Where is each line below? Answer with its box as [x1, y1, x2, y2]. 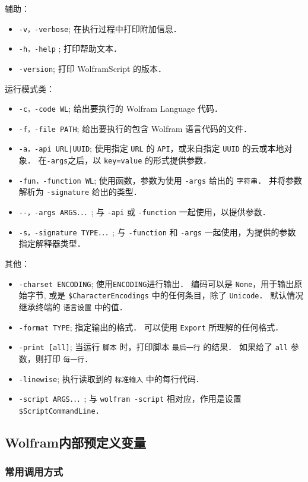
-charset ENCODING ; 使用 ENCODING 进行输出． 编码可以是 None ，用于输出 [18, 277, 294, 289]
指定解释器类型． [18, 237, 85, 250]
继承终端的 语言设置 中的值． [18, 300, 128, 313]
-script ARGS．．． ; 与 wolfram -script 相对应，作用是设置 [18, 392, 242, 405]
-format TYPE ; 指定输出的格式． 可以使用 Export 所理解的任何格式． [18, 320, 284, 333]
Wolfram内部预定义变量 [5, 433, 146, 451]
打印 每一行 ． [43, 352, 93, 364]
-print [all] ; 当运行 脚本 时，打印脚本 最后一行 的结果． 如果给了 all [18, 341, 288, 353]
